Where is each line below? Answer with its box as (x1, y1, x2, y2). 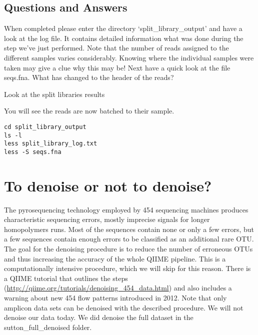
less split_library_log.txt (4, 140, 97, 147)
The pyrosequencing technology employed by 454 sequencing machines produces (4, 204, 248, 214)
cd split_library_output (4, 123, 86, 130)
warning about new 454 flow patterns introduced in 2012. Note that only (4, 292, 227, 303)
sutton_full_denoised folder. (4, 321, 92, 332)
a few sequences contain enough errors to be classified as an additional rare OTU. (4, 233, 254, 244)
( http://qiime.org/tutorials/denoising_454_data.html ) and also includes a (4, 282, 232, 293)
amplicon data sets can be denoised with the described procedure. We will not (4, 302, 243, 312)
